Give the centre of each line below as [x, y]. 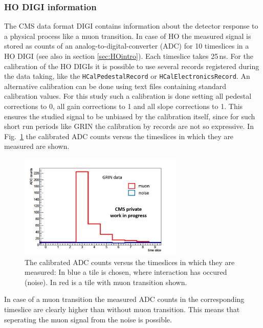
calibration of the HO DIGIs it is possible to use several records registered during [132, 66]
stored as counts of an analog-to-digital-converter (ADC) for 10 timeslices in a [127, 46]
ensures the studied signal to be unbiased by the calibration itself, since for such [130, 116]
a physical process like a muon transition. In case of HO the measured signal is [128, 36]
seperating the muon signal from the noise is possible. [88, 319]
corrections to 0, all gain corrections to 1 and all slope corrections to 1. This [124, 106]
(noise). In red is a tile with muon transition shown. [106, 282]
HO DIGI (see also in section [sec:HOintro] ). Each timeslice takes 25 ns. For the [129, 56]
